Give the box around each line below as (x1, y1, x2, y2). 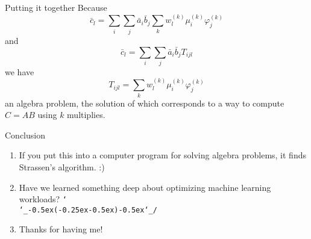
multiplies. (67, 108, 105, 121)
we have (5, 65, 34, 78)
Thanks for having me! (19, 223, 103, 235)
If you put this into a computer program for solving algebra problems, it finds (19, 149, 306, 161)
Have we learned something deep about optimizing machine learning (19, 181, 271, 193)
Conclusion (5, 128, 45, 141)
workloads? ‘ (19, 193, 68, 205)
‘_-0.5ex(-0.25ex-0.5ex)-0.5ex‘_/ (19, 205, 157, 214)
